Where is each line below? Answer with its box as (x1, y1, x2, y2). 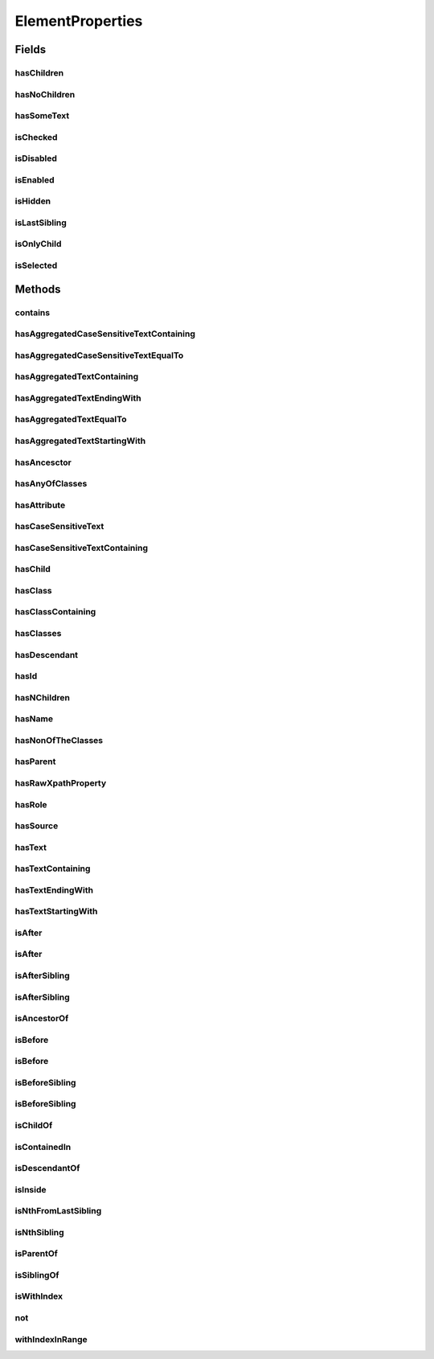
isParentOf (14, 1248, 58, 1259)
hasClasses (14, 628, 62, 639)
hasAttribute (14, 499, 66, 511)
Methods (14, 282, 61, 296)
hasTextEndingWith (14, 885, 94, 896)
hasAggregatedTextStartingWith (14, 435, 146, 446)
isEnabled (14, 174, 55, 185)
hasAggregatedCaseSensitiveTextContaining (14, 328, 196, 339)
